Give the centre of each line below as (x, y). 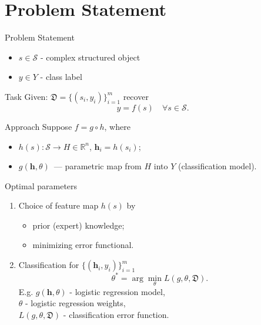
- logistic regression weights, (76, 303)
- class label (61, 77)
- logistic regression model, (117, 291)
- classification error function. (116, 314)
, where (117, 126)
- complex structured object (90, 57)
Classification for (49, 265)
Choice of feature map (58, 205)
